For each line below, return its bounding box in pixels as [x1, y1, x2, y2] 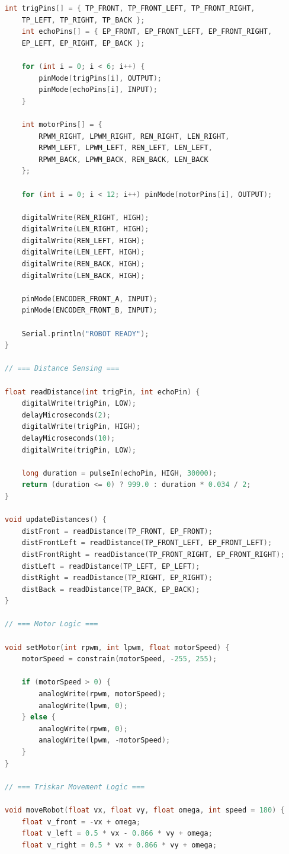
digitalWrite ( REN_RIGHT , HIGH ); [21, 213, 149, 222]
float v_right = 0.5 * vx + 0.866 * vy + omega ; [21, 840, 217, 849]
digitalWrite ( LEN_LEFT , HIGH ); [21, 248, 145, 257]
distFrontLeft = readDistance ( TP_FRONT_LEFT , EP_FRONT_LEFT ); [21, 538, 272, 547]
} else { [21, 713, 56, 722]
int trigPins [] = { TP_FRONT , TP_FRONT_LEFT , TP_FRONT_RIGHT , [5, 4, 255, 12]
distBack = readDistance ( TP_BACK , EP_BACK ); [21, 585, 200, 594]
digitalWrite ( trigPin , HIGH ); [21, 422, 141, 431]
